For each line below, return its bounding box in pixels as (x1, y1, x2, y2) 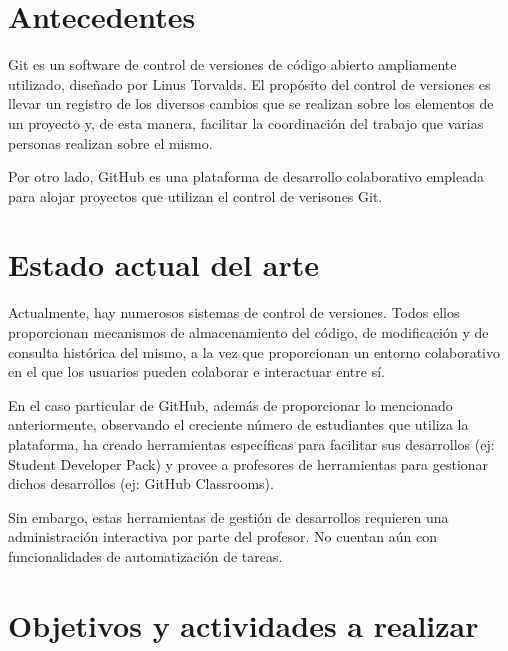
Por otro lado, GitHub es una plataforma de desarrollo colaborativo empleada (8, 166, 484, 187)
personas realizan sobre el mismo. (8, 132, 213, 153)
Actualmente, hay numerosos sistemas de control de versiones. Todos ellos (8, 302, 460, 323)
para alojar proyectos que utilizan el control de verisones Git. (8, 185, 383, 206)
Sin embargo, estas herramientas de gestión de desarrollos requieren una (8, 506, 449, 527)
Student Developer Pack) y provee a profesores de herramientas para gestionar (8, 453, 489, 474)
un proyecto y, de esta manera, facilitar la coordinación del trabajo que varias (8, 112, 484, 133)
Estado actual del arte (8, 244, 319, 285)
